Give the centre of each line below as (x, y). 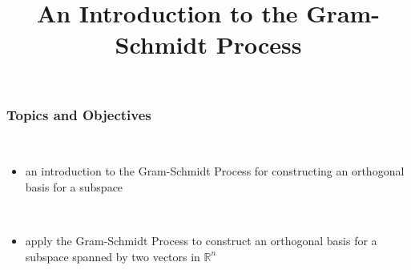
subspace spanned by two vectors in (113, 256)
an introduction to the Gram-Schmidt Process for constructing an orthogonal (215, 171)
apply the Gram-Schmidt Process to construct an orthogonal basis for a (201, 241)
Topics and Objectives (79, 114)
